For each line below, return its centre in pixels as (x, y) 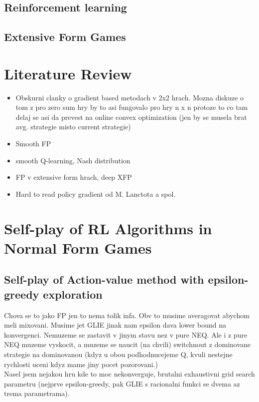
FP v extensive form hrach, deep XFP (74, 177)
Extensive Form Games (65, 37)
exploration (73, 294)
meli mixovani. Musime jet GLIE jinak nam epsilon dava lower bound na (115, 325)
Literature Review (68, 73)
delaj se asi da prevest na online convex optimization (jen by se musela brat (131, 117)
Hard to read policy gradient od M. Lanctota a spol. (96, 194)
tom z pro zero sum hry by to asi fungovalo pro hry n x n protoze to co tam (132, 107)
